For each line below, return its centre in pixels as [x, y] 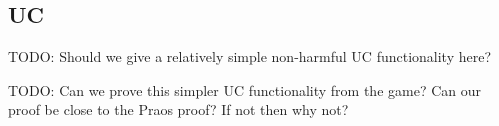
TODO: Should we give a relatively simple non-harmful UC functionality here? [250, 56]
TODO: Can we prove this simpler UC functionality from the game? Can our [244, 89]
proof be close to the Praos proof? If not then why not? [178, 109]
